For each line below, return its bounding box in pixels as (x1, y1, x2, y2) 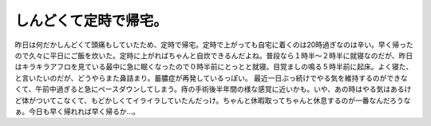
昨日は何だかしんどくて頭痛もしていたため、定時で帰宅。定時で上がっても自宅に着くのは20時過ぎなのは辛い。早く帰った (14, 40, 414, 49)
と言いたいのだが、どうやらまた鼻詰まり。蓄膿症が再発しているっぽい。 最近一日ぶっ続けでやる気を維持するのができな (14, 73, 408, 83)
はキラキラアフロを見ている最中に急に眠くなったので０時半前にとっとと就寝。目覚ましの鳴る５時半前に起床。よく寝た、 (14, 62, 413, 72)
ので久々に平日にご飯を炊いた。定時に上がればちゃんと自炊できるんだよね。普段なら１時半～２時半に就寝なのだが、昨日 (14, 50, 413, 60)
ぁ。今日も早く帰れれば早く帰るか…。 (14, 106, 140, 116)
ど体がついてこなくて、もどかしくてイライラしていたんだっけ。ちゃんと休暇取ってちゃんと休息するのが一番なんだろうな (14, 96, 411, 105)
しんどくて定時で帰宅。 (14, 12, 168, 30)
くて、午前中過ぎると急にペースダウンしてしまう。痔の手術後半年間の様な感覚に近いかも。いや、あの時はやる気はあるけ (14, 85, 412, 94)
